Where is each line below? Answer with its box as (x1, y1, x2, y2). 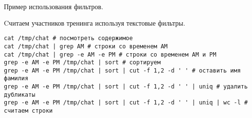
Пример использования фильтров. (4, 1, 104, 11)
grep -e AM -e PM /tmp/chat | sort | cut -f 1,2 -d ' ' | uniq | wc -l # (4, 99, 248, 106)
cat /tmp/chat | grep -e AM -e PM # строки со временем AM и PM (4, 51, 216, 58)
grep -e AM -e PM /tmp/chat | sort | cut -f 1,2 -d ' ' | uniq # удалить (4, 83, 248, 90)
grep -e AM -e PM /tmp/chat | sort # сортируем (4, 59, 161, 66)
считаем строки (4, 107, 53, 115)
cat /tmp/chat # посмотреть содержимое (4, 35, 133, 42)
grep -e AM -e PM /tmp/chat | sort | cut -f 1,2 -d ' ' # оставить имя (4, 67, 241, 74)
